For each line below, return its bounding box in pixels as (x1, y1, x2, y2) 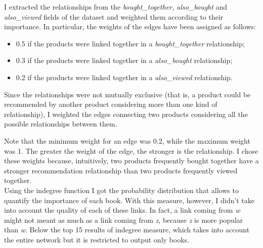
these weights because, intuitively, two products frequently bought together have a (4, 155, 259, 166)
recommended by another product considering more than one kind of (4, 99, 217, 109)
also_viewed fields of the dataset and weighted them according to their (4, 11, 224, 22)
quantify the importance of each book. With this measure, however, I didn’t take (4, 195, 254, 205)
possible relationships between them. (4, 118, 117, 129)
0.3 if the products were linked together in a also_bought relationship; (16, 55, 233, 66)
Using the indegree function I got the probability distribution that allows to (4, 184, 239, 195)
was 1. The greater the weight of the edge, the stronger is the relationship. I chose (4, 145, 258, 156)
